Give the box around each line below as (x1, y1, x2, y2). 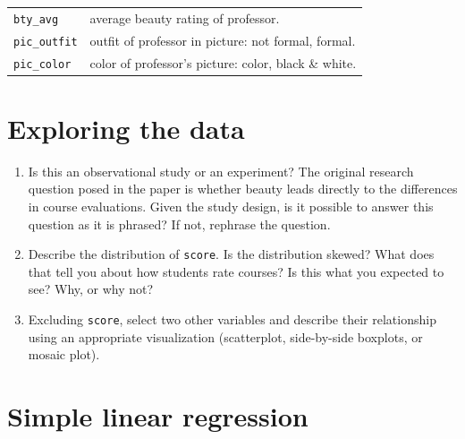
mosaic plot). (28, 345, 100, 364)
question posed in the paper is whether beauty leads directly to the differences (28, 179, 458, 198)
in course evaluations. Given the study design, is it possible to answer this (28, 197, 434, 216)
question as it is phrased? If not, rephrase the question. (28, 214, 331, 233)
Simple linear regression (7, 398, 309, 435)
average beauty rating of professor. (89, 8, 280, 27)
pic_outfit (13, 35, 78, 48)
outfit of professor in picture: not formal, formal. (89, 30, 356, 49)
